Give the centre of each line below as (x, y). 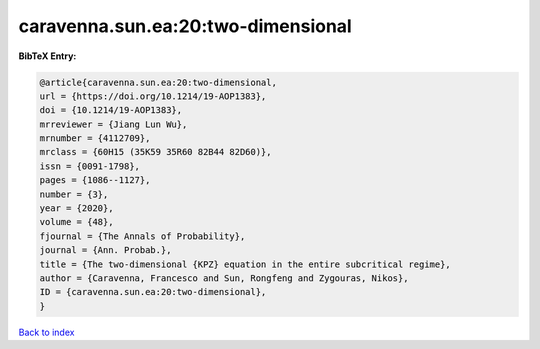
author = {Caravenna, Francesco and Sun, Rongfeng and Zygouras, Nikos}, (224, 278)
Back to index (46, 332)
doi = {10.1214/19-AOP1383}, (111, 110)
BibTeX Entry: (47, 56)
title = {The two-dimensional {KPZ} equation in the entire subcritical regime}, (245, 264)
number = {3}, (74, 194)
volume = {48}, (76, 222)
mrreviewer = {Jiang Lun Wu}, (113, 124)
